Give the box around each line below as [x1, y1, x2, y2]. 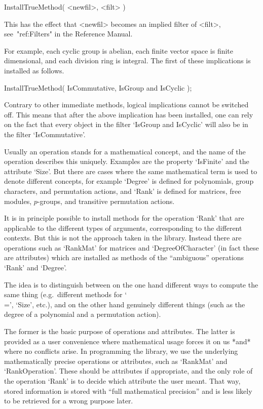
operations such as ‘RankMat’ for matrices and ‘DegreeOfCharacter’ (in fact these [4, 242, 259, 253]
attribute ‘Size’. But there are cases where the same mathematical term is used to [4, 166, 257, 176]
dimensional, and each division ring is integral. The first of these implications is [4, 55, 251, 66]
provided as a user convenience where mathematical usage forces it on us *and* [4, 336, 251, 346]
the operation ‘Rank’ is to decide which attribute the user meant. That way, [4, 376, 241, 386]
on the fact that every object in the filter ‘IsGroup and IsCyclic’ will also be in [4, 119, 248, 130]
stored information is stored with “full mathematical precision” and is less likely [4, 385, 252, 396]
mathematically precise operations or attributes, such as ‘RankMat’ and [4, 355, 228, 366]
